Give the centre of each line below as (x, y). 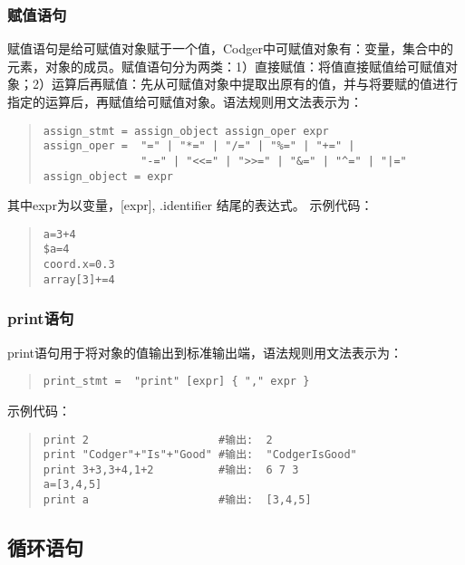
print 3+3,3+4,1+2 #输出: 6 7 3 (171, 469)
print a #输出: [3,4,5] (177, 500)
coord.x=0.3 (79, 265)
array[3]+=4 (79, 279)
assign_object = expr (108, 176)
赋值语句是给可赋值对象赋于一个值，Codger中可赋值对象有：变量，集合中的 (230, 48)
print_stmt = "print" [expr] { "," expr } (176, 382)
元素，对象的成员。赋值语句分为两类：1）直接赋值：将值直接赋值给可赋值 (226, 66)
